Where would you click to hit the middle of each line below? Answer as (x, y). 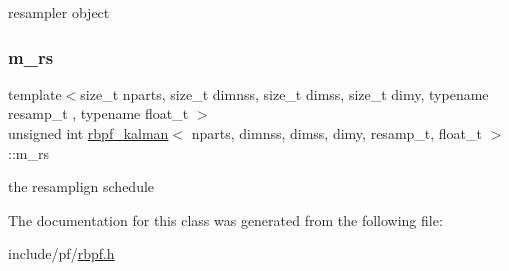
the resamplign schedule (81, 186)
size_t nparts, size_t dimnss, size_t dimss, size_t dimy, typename (284, 93)
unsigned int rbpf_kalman (88, 133)
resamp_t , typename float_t (98, 113)
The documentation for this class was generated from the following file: (225, 219)
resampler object (59, 12)
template (35, 93)
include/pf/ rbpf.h (61, 253)
